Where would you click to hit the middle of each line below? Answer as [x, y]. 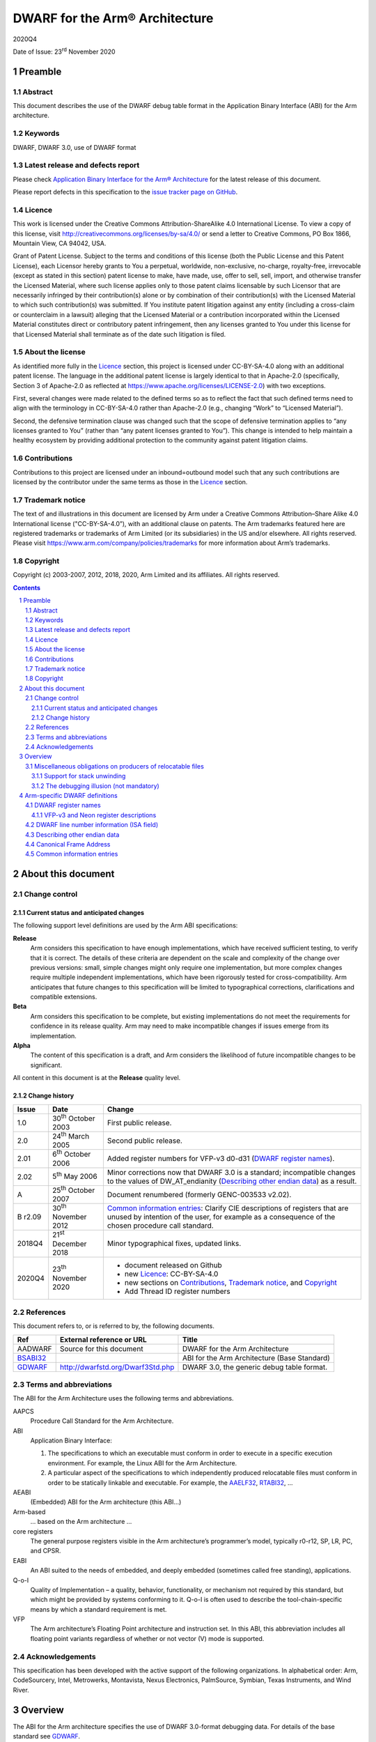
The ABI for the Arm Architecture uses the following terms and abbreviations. [123, 1398]
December [70, 1244]
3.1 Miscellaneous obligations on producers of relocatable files [115, 766]
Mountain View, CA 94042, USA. [60, 243]
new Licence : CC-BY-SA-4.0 [171, 1274]
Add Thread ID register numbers [178, 1291]
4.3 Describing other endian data [72, 834]
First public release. [139, 1123]
